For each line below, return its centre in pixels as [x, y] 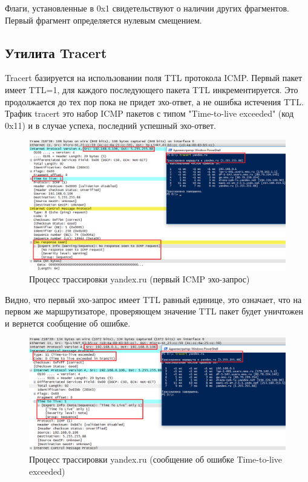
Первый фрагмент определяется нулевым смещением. [103, 20]
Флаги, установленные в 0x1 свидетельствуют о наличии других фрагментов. [147, 8]
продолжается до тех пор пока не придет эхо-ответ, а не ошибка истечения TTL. [154, 101]
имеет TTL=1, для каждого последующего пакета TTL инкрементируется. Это [152, 89]
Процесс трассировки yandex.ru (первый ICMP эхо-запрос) [139, 279]
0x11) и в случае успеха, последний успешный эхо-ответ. [110, 125]
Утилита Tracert [56, 52]
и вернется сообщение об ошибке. [68, 323]
